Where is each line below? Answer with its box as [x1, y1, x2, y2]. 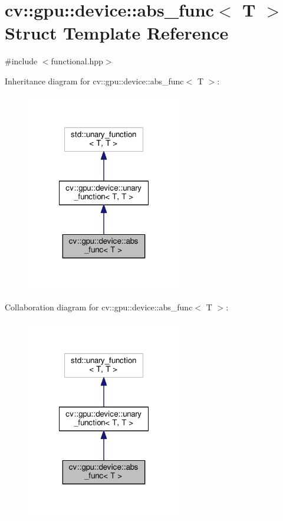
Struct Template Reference [5, 21, 229, 45]
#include [5, 55, 38, 67]
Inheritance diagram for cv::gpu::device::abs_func [5, 74, 184, 87]
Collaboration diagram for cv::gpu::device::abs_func [5, 300, 193, 313]
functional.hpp [51, 55, 103, 67]
